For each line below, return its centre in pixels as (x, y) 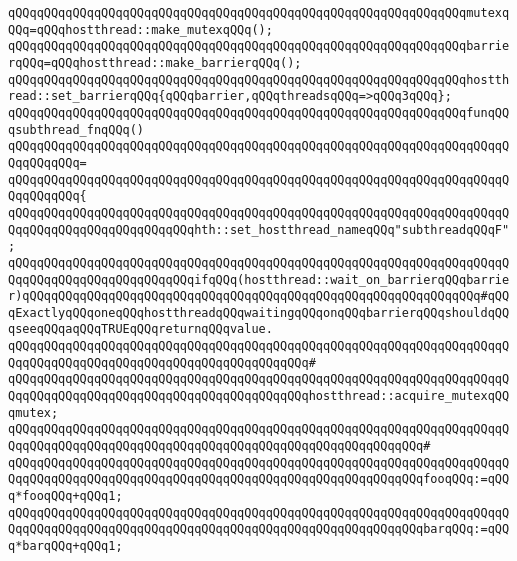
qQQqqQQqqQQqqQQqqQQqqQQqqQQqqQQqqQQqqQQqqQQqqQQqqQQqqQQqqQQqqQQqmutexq (259, 13)
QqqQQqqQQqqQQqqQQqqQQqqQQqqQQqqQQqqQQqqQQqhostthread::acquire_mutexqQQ (259, 396)
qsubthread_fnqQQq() (76, 129)
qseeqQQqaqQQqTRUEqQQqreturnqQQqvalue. (140, 329)
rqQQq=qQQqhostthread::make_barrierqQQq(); (155, 62)
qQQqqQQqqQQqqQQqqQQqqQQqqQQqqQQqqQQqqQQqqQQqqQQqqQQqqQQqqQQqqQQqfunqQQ (259, 112)
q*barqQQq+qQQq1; (65, 546)
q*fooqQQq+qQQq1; (65, 496)
